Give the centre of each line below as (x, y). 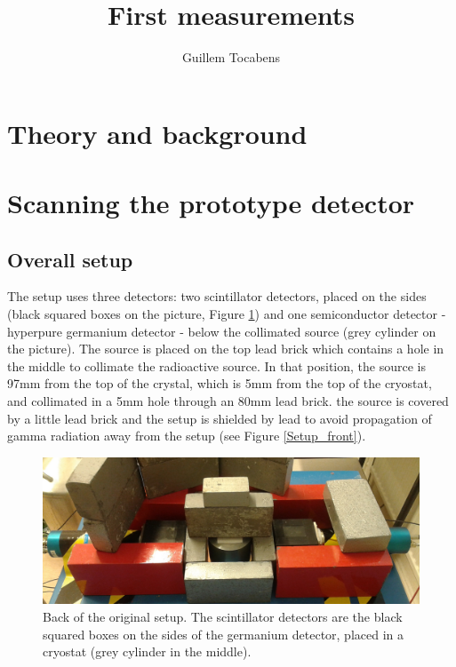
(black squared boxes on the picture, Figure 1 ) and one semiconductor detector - (227, 314)
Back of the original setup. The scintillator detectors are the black (223, 617)
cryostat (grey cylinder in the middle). (147, 651)
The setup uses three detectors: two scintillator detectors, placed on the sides (217, 296)
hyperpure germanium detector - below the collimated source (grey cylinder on (222, 331)
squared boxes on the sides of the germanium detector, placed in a (224, 634)
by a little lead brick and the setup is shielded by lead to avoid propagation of (220, 418)
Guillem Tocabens (231, 57)
